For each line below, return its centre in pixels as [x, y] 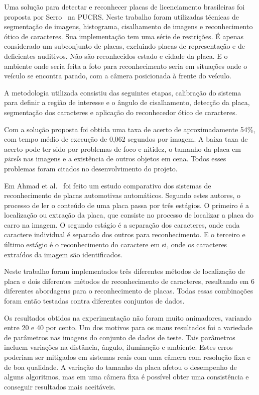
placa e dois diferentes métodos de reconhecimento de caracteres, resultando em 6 [129, 281]
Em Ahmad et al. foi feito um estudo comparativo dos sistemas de [108, 185]
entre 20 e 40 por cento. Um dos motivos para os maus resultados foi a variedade [128, 327]
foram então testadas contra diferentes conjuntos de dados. [94, 301]
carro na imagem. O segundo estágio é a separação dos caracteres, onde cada [122, 224]
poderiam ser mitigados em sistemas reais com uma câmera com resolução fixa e [127, 357]
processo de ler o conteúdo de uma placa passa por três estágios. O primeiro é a [126, 205]
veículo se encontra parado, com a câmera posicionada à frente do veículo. [118, 76]
